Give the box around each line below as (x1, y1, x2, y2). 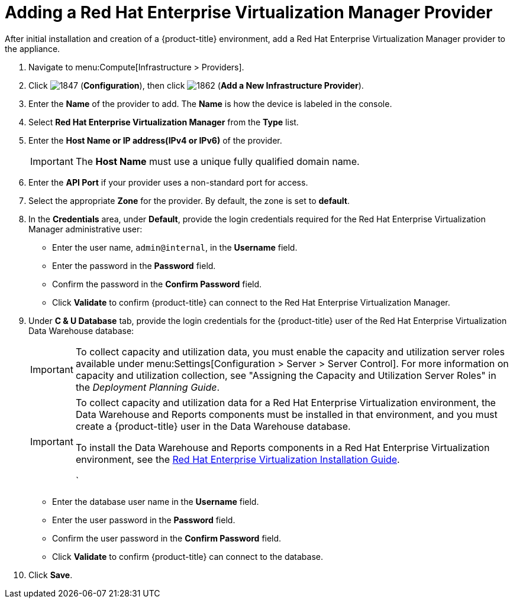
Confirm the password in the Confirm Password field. (52, 278, 262, 289)
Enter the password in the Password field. (52, 260, 216, 271)
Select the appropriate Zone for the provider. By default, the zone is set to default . (28, 195, 350, 206)
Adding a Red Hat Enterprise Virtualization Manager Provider (5, 2, 493, 22)
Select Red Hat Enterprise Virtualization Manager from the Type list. (28, 116, 299, 127)
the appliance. (5, 43, 60, 54)
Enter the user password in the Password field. (52, 514, 235, 525)
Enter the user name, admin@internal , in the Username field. (52, 242, 298, 252)
